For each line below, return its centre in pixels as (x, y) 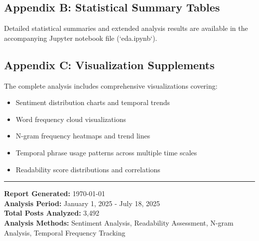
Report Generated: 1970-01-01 (55, 193)
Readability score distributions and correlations (88, 169)
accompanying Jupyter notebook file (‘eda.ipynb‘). (81, 38)
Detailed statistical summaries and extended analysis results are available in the (126, 28)
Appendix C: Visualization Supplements (109, 64)
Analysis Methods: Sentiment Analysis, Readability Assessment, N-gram (119, 222)
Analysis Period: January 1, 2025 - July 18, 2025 (82, 203)
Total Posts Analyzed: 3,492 (52, 213)
